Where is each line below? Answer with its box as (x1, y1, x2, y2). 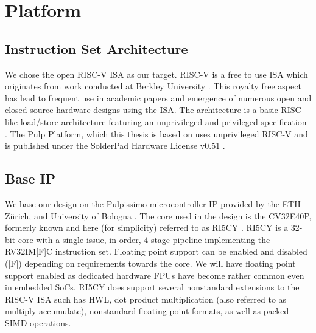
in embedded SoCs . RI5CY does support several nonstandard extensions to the (5, 281, 300, 294)
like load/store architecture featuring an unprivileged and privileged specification (5, 115, 307, 128)
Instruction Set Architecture (5, 39, 188, 58)
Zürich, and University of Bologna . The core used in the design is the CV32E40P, (5, 209, 312, 222)
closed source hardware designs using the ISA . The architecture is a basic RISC (5, 103, 301, 116)
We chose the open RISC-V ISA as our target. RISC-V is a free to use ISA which (5, 67, 308, 80)
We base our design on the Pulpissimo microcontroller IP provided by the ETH (5, 197, 301, 210)
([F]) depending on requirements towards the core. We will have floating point (5, 256, 296, 269)
